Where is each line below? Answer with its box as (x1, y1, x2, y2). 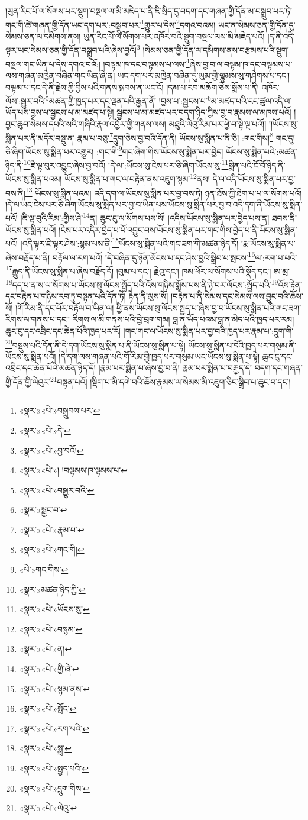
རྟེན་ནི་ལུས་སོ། (128, 290, 168, 302)
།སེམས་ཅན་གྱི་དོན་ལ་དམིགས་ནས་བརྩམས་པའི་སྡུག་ (142, 44, 289, 56)
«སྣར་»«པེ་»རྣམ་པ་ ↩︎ (19, 523, 85, 535)
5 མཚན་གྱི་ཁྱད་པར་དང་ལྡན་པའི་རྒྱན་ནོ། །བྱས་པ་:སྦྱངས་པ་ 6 (46, 93, 211, 106)
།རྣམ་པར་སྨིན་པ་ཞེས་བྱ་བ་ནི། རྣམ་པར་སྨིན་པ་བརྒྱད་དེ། (98, 361, 252, 374)
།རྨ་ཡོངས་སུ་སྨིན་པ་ (241, 237, 296, 249)
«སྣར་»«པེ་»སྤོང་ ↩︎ (19, 702, 77, 715)
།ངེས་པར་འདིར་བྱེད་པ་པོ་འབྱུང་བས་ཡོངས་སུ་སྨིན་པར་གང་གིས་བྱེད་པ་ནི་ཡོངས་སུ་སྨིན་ (59, 223, 297, 235)
